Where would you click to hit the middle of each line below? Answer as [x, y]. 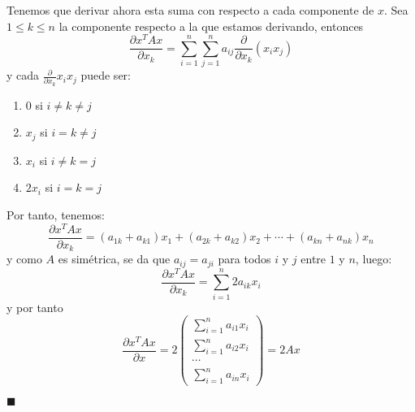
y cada [23, 75]
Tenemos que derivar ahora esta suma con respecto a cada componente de [190, 10]
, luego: [374, 259]
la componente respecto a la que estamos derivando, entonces [211, 26]
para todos [244, 259]
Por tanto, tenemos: [56, 215]
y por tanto [35, 307]
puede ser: [106, 75]
